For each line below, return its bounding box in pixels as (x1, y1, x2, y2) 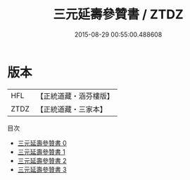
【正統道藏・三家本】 (36, 104, 108, 114)
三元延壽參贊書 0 (17, 138, 67, 147)
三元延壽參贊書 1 (17, 148, 65, 156)
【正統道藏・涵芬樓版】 (36, 91, 115, 101)
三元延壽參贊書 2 (17, 156, 67, 164)
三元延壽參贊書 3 (17, 165, 67, 174)
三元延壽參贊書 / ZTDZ (52, 6, 184, 23)
